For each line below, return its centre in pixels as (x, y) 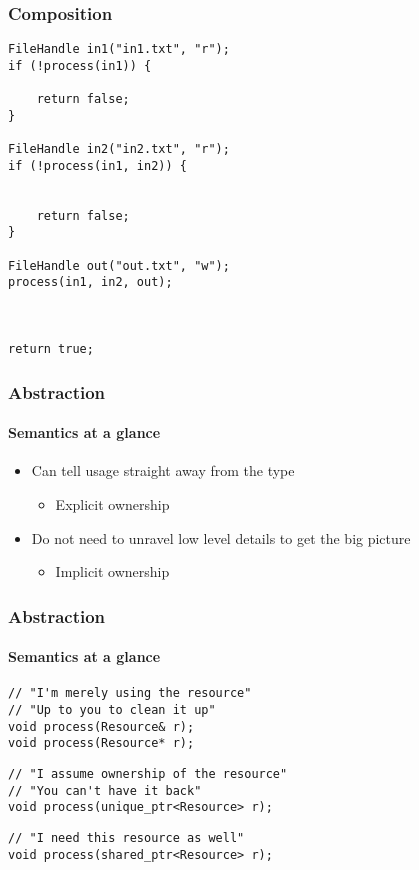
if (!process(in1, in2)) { (97, 165)
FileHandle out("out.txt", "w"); (119, 265)
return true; (51, 349)
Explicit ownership (112, 503)
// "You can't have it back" (105, 790)
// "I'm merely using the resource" (130, 693)
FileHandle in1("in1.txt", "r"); (119, 49)
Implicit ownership (112, 571)
